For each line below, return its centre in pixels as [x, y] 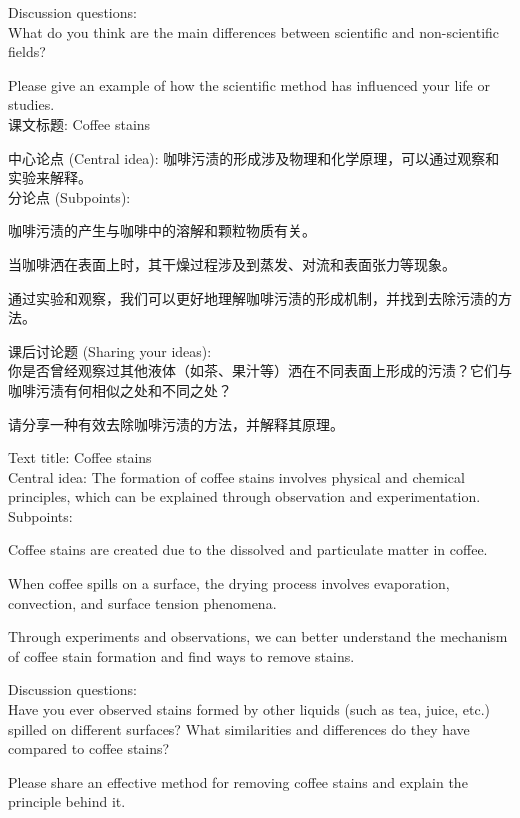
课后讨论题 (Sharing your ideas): [110, 350]
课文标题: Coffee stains [79, 123]
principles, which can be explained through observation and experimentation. [244, 496]
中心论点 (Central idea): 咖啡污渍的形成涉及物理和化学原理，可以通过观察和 [254, 157]
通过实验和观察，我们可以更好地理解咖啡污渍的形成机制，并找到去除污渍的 [253, 297]
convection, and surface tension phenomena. [142, 602]
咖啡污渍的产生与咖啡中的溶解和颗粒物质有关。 [162, 230]
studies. [31, 104]
